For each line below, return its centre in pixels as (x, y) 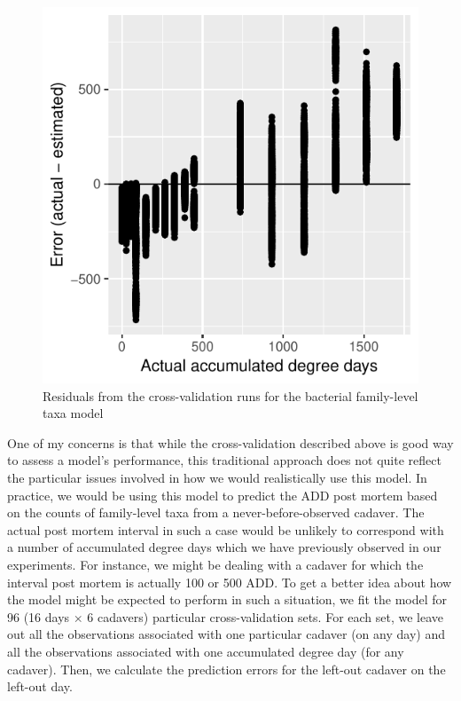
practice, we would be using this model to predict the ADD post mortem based (223, 495)
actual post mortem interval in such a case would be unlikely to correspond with (226, 529)
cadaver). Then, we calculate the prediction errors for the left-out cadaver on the (227, 669)
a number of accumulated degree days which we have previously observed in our (224, 547)
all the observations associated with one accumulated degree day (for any (206, 651)
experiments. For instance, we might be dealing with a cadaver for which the (215, 564)
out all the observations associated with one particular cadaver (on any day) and (226, 634)
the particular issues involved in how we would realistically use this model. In (217, 477)
